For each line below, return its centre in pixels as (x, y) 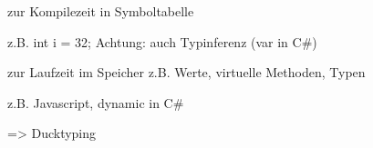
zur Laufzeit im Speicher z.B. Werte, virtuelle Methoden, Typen (186, 72)
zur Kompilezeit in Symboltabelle (101, 11)
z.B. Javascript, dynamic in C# (96, 102)
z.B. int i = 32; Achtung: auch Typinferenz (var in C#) (162, 41)
